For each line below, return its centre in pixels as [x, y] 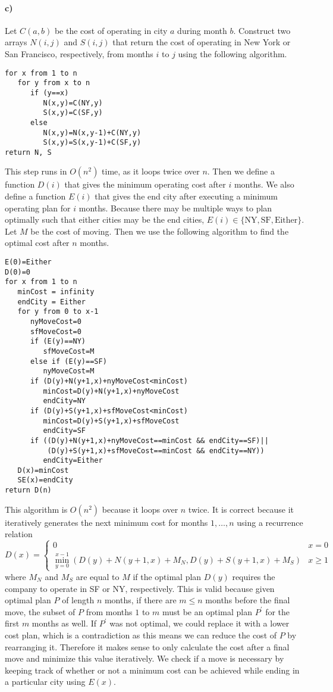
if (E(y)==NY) [58, 342]
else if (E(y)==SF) [68, 361]
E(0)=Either [28, 262]
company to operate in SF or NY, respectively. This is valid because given [140, 588]
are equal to [98, 576]
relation [19, 534]
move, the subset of [40, 611]
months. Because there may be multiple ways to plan [175, 208]
